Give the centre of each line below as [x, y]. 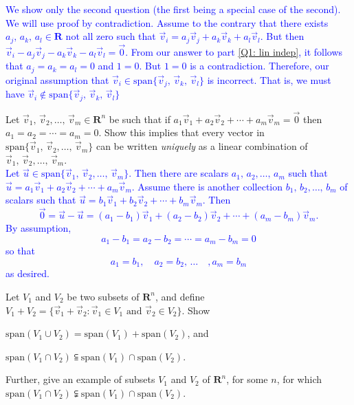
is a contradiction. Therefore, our [259, 66]
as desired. [27, 273]
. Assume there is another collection [207, 186]
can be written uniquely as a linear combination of [202, 146]
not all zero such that [111, 36]
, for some [247, 379]
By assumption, [38, 228]
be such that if [140, 119]
